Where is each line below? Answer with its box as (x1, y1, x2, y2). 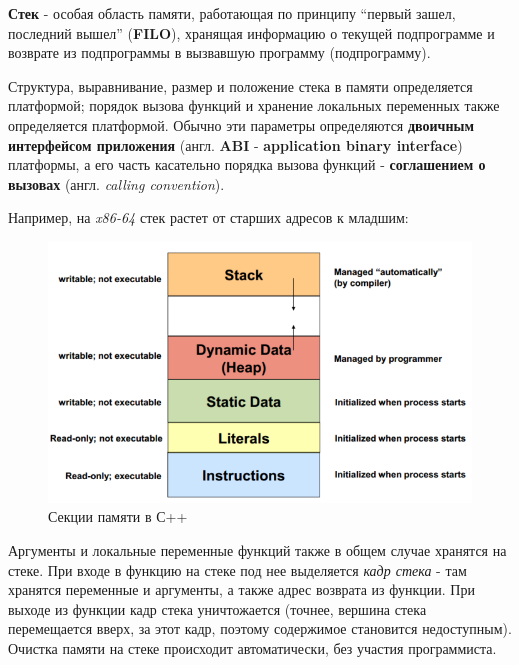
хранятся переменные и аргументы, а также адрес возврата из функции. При (8, 579, 475, 600)
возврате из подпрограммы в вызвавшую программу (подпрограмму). (8, 42, 431, 63)
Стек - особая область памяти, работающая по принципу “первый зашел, (8, 3, 456, 23)
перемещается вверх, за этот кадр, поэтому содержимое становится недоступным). (8, 618, 512, 639)
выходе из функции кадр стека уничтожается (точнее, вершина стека (8, 598, 427, 619)
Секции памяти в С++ (48, 506, 188, 527)
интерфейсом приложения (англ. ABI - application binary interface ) (8, 134, 463, 155)
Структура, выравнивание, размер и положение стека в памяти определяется (8, 75, 473, 96)
